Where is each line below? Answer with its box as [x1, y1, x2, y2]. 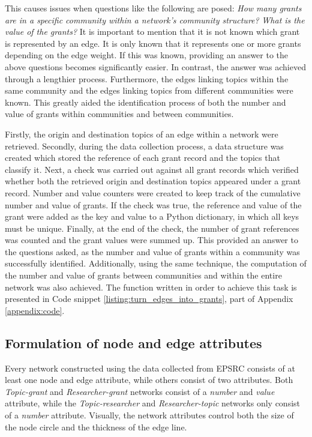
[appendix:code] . [5, 304, 65, 316]
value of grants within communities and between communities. [5, 107, 234, 120]
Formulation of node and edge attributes [5, 333, 262, 352]
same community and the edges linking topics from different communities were [5, 84, 293, 97]
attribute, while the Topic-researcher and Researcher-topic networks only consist [5, 397, 300, 409]
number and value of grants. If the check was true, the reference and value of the [5, 198, 302, 211]
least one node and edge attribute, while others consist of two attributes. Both [5, 373, 293, 386]
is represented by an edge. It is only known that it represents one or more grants [5, 37, 301, 49]
